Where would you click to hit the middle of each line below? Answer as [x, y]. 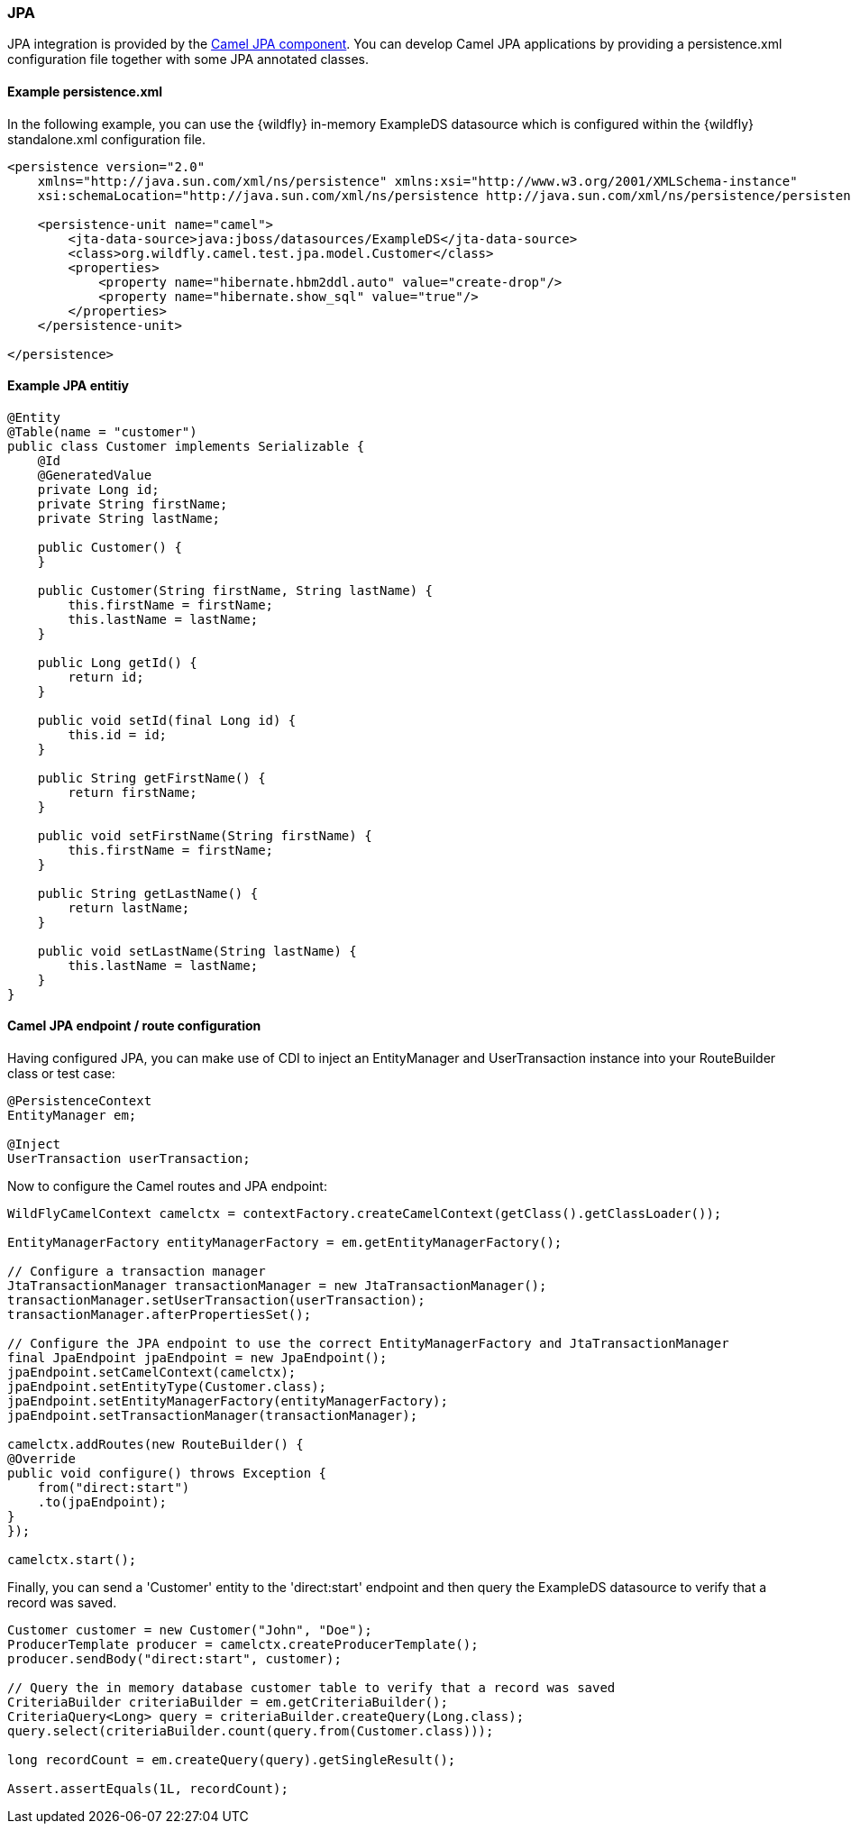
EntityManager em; [72, 1116]
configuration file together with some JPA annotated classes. [188, 60]
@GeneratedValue [95, 475]
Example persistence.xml [85, 91]
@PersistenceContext [80, 1101]
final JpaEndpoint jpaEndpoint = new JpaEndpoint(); [197, 1358]
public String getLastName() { [148, 893]
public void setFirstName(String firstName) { [205, 835]
